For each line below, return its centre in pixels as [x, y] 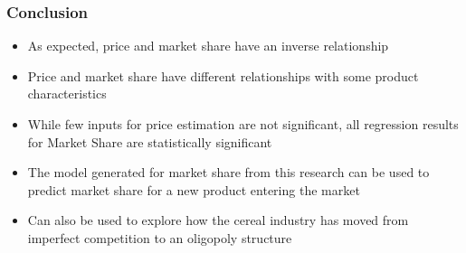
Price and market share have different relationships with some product [223, 75]
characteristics [67, 94]
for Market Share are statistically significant [150, 141]
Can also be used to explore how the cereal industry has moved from [218, 220]
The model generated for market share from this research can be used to [228, 172]
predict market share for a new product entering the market [194, 189]
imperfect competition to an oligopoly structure [160, 237]
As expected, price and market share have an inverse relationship [208, 46]
